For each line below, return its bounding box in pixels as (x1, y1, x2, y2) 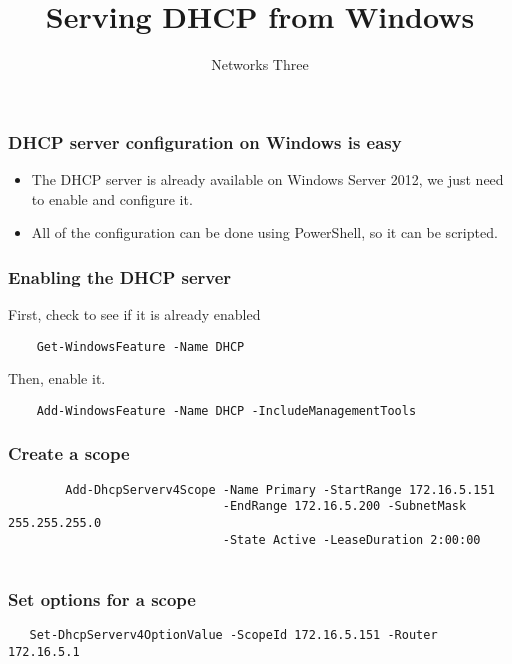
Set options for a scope (8, 586, 196, 611)
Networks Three (211, 54, 309, 75)
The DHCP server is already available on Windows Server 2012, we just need (31, 169, 504, 190)
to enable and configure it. (31, 188, 193, 209)
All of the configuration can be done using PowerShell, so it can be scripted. (31, 222, 498, 243)
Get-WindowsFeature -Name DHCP (36, 339, 245, 354)
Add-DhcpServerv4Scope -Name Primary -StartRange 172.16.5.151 (65, 482, 495, 497)
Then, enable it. (8, 368, 106, 389)
